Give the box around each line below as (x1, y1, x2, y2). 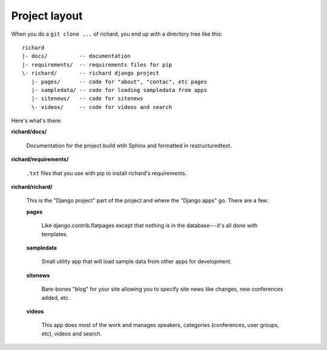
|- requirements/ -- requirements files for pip (22, 61, 173, 68)
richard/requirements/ (11, 156, 69, 163)
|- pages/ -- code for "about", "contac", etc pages (31, 78, 207, 85)
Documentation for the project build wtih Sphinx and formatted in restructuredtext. (26, 142, 232, 149)
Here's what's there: (11, 117, 62, 124)
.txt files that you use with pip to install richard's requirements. (26, 170, 187, 177)
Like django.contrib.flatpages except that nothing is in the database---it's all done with (41, 222, 258, 229)
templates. (41, 230, 68, 237)
